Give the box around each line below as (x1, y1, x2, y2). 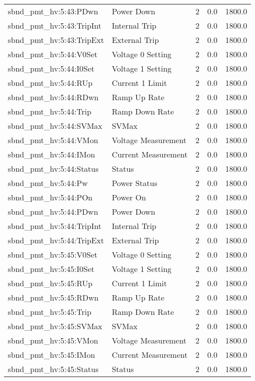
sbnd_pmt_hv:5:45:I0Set (8, 263, 95, 274)
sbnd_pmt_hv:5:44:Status (8, 163, 99, 174)
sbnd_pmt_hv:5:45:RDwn (8, 292, 99, 303)
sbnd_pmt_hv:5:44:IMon (8, 149, 95, 160)
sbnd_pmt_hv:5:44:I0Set (8, 63, 95, 74)
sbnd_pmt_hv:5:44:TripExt (8, 234, 104, 246)
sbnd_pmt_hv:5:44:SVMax (8, 120, 103, 131)
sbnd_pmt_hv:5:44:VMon (8, 134, 98, 146)
